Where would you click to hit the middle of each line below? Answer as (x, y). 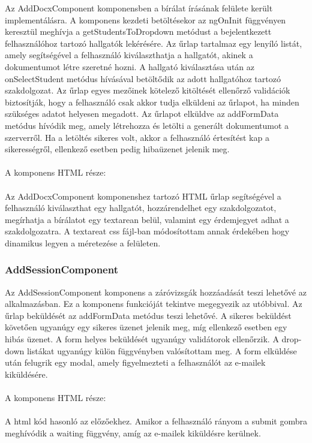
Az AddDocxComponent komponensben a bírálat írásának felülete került (139, 8)
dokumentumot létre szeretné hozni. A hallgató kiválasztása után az (130, 66)
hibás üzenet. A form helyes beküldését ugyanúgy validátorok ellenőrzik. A (142, 339)
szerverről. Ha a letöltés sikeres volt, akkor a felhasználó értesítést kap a (137, 137)
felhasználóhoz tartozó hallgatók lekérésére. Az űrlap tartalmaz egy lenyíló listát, (154, 43)
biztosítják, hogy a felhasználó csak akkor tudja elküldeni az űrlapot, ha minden (152, 102)
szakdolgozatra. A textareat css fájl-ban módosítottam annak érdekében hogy (147, 231)
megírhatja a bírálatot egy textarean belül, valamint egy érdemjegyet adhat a (147, 219)
